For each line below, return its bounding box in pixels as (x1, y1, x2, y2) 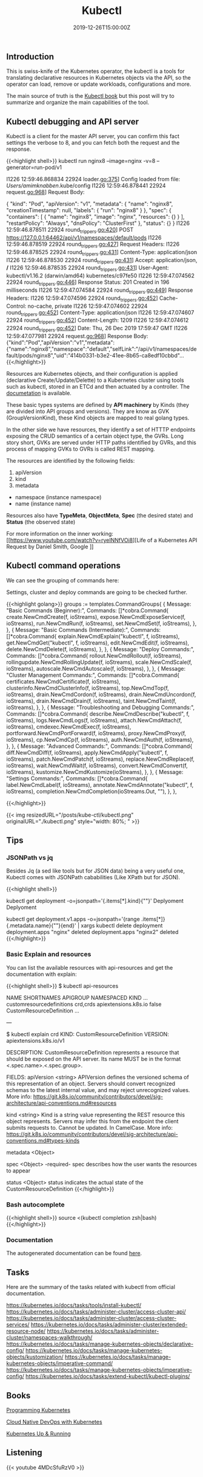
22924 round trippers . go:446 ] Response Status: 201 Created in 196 (6, 278, 170, 287)
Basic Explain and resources (6, 950, 92, 958)
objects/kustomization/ (6, 1354, 64, 1361)
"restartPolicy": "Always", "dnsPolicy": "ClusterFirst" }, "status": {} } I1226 (6, 220, 190, 227)
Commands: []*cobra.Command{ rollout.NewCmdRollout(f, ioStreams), (6, 652, 183, 659)
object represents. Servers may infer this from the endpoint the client (6, 1117, 179, 1125)
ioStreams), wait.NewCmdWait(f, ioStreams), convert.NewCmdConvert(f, (6, 761, 188, 769)
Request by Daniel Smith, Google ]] (6, 542, 94, 550)
